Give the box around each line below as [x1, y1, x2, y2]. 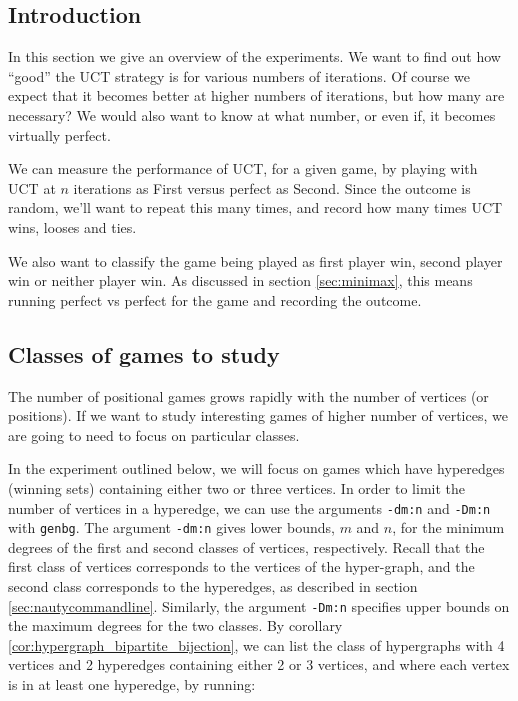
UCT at [8, 177, 56, 198]
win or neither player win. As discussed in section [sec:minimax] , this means [8, 270, 473, 291]
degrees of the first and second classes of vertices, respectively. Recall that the [8, 536, 485, 557]
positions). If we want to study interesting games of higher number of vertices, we [8, 405, 508, 426]
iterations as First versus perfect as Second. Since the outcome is [73, 177, 471, 198]
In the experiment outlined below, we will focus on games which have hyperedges [8, 458, 505, 479]
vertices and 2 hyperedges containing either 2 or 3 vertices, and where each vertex [8, 654, 510, 675]
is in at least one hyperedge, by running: [8, 674, 256, 695]
